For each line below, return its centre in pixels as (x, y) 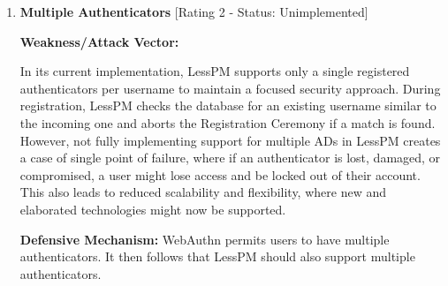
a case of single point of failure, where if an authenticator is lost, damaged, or (230, 158)
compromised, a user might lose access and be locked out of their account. (220, 174)
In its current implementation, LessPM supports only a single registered (215, 71)
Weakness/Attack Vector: (99, 41)
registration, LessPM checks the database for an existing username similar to (228, 105)
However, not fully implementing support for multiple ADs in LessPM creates (230, 140)
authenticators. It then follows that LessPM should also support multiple (217, 256)
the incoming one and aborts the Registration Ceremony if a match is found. (228, 122)
